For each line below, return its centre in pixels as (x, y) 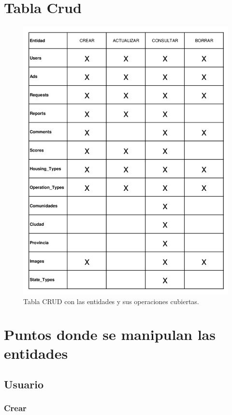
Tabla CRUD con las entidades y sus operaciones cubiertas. (111, 301)
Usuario (24, 384)
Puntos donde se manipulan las (110, 334)
